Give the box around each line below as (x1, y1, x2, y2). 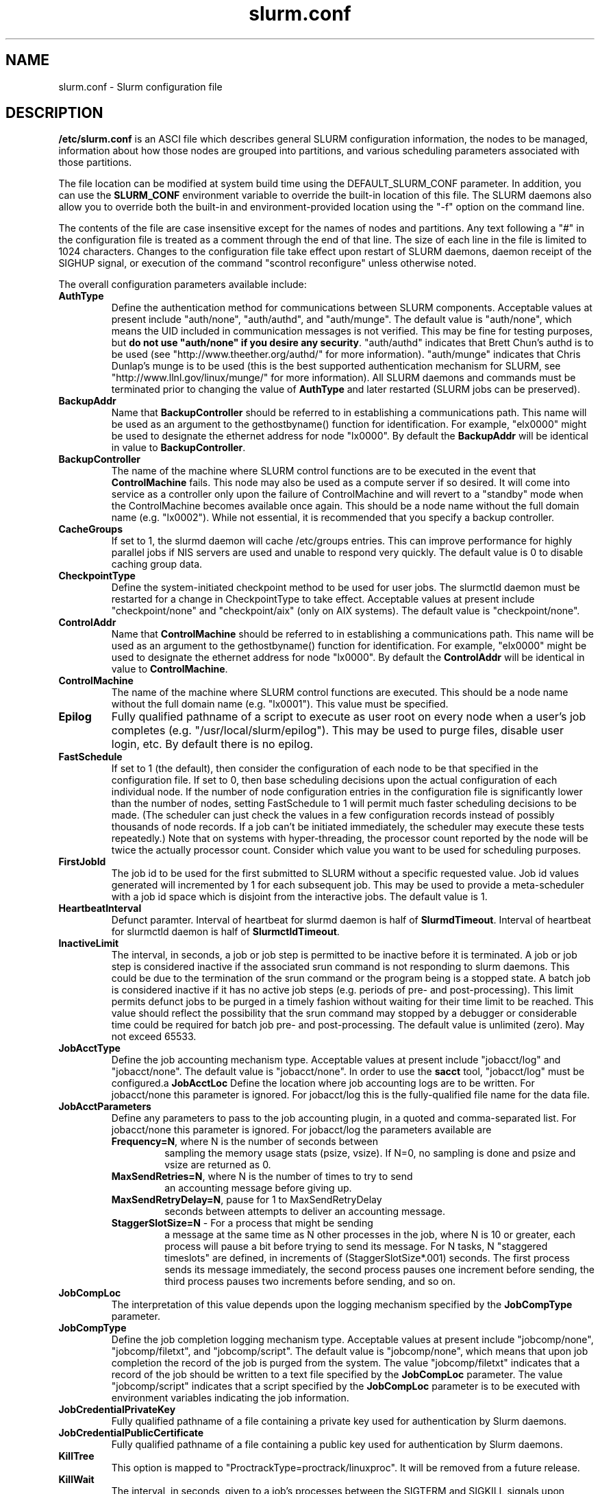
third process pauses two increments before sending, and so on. (164, 1275, 455, 1288)
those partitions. (58, 156, 132, 169)
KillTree (58, 1450, 95, 1462)
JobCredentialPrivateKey (58, 1403, 176, 1416)
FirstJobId (58, 856, 106, 868)
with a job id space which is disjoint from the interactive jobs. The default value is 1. (111, 891, 488, 903)
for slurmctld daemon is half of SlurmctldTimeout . (111, 926, 340, 938)
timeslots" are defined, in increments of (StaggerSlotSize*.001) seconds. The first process (164, 1252, 570, 1264)
